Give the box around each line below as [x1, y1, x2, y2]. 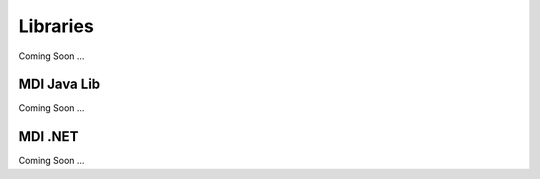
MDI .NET [18, 128, 79, 145]
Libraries [18, 15, 94, 37]
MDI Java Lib [18, 76, 101, 93]
